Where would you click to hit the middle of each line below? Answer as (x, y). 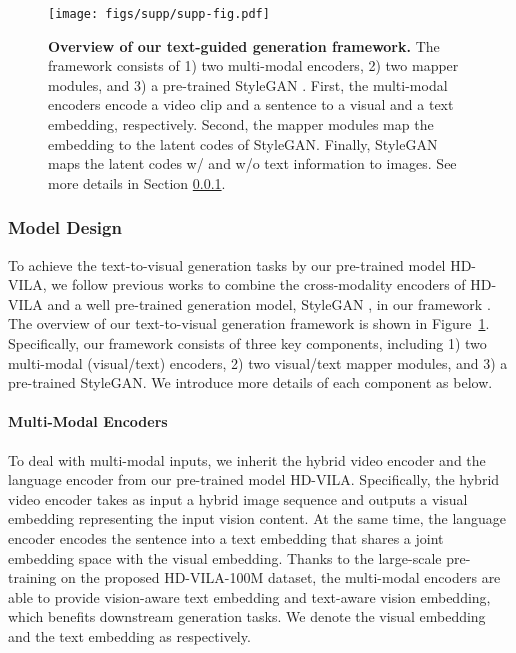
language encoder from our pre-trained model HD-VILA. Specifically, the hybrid (254, 479)
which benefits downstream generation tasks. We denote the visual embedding (247, 616)
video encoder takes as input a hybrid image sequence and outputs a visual (238, 498)
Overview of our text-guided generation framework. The (244, 45)
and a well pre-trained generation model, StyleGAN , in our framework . (269, 303)
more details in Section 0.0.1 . (137, 182)
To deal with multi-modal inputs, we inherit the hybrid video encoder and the (247, 459)
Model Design (65, 227)
